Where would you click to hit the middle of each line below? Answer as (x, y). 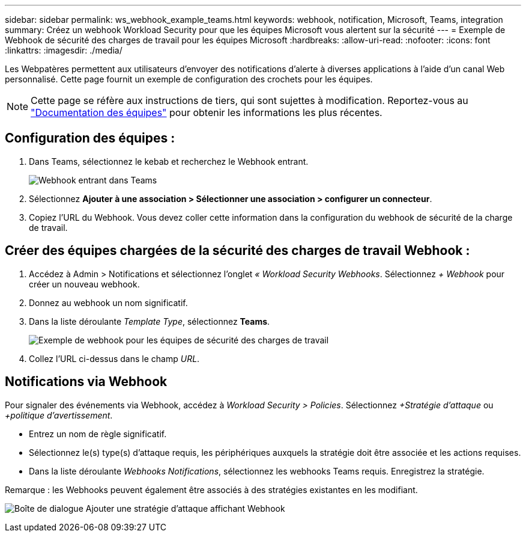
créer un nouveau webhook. (84, 284)
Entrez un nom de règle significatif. (98, 434)
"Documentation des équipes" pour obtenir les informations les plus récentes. (207, 112)
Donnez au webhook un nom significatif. (108, 302)
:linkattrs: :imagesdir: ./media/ (64, 50)
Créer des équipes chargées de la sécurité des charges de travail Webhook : (237, 251)
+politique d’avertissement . (59, 415)
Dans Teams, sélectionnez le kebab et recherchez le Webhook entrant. (169, 161)
